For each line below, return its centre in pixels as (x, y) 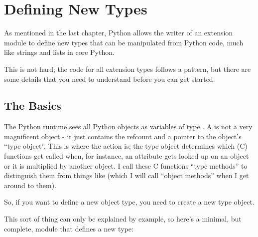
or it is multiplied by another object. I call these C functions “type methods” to (126, 165)
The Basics (33, 106)
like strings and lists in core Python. (59, 52)
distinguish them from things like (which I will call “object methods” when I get (127, 175)
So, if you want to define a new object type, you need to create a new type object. (129, 202)
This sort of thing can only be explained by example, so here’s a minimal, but (123, 219)
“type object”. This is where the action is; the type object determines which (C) (126, 146)
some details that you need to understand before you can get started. (110, 79)
